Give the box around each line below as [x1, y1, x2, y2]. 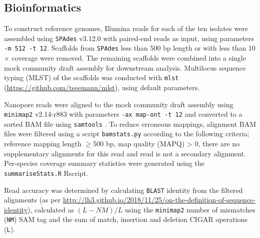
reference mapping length [4, 138, 82, 149]
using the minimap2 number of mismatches [125, 204, 255, 214]
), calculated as [28, 204, 74, 214]
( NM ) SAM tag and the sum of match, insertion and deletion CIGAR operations [4, 214, 247, 224]
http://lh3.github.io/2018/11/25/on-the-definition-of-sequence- [63, 194, 255, 205]
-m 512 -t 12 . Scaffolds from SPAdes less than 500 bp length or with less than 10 [4, 43, 255, 53]
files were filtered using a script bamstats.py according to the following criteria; [4, 128, 249, 139]
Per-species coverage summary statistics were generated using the [4, 158, 205, 168]
